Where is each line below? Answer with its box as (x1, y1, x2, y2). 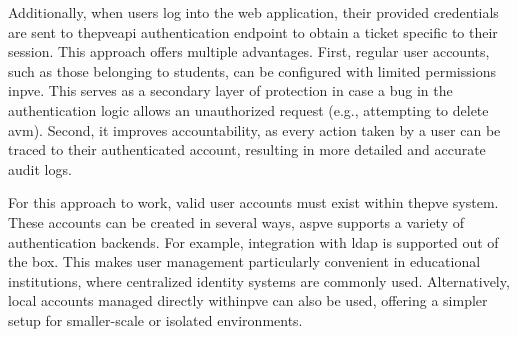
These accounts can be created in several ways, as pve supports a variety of (8, 211, 465, 232)
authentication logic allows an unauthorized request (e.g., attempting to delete (8, 99, 489, 120)
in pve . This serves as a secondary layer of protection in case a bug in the (8, 80, 453, 101)
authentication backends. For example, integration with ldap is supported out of (8, 231, 499, 252)
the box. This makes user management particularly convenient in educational (8, 251, 481, 272)
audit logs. (8, 158, 72, 179)
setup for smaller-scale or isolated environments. (8, 309, 303, 330)
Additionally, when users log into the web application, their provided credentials (8, 2, 499, 22)
